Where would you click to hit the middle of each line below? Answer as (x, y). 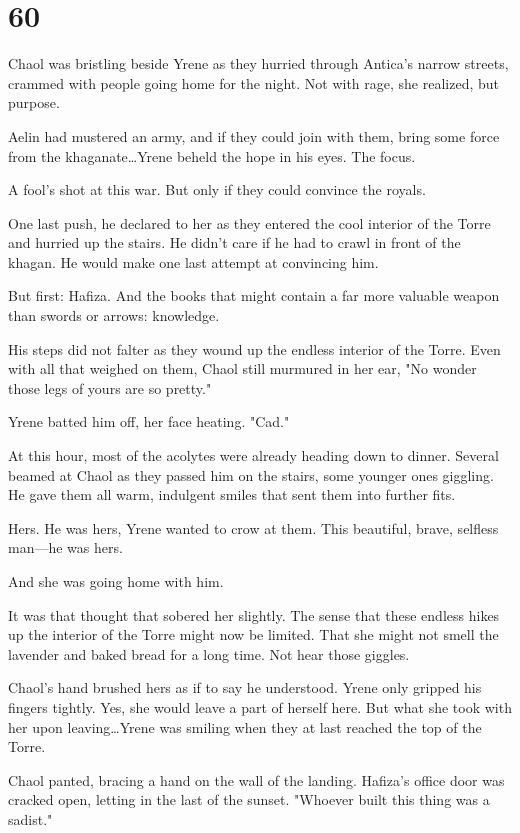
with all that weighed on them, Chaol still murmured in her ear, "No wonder (242, 368)
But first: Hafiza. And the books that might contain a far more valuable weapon (254, 295)
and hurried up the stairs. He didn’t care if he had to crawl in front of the (234, 242)
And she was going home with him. (116, 581)
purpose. (34, 102)
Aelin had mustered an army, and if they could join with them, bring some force (254, 135)
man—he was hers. (65, 547)
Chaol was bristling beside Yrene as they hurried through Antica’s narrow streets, (258, 63)
